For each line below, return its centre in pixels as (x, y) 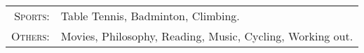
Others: (31, 36)
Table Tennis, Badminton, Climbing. (150, 16)
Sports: (32, 16)
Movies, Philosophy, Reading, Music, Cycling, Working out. (207, 36)
